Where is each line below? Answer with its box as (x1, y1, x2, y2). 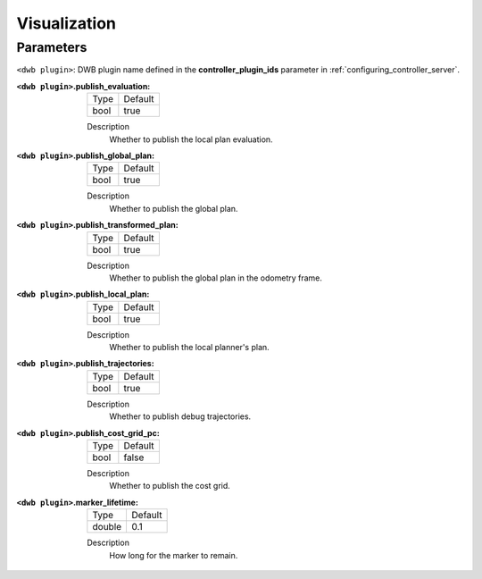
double (92, 521, 122, 533)
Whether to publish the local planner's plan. (109, 342, 270, 353)
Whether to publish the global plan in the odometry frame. (109, 273, 323, 283)
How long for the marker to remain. (109, 550, 238, 560)
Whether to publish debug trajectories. (109, 411, 252, 422)
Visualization (16, 13, 116, 33)
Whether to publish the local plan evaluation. (109, 134, 273, 145)
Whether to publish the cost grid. (109, 481, 231, 491)
